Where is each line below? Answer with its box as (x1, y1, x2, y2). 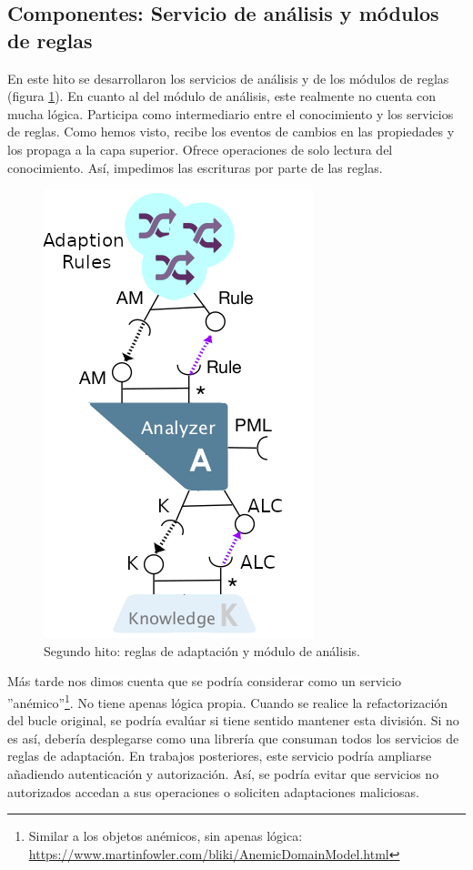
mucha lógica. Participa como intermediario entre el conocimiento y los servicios (7, 104, 454, 123)
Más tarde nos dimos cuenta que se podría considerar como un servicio (7, 672, 402, 691)
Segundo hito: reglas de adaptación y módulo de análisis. (44, 641, 360, 660)
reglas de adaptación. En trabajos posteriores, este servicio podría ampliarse (7, 746, 432, 765)
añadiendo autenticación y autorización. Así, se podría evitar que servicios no (7, 764, 439, 783)
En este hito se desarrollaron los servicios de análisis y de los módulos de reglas (7, 68, 449, 87)
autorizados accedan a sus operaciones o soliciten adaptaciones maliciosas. (7, 782, 419, 801)
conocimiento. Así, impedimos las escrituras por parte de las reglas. (7, 157, 383, 177)
